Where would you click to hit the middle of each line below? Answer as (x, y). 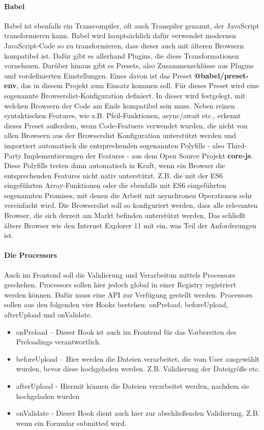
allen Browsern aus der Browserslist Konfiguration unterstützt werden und (120, 135)
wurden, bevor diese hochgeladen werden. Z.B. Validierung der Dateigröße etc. (138, 369)
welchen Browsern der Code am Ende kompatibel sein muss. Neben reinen (120, 105)
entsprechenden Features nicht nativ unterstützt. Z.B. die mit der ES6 (113, 175)
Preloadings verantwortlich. (58, 342)
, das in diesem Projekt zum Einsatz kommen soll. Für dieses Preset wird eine (138, 85)
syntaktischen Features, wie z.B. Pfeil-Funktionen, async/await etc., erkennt (123, 115)
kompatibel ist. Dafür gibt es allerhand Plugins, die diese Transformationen (122, 55)
